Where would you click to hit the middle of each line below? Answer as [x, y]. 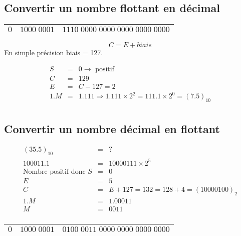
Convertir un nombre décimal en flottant [112, 128]
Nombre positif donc [54, 171]
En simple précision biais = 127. [54, 52]
